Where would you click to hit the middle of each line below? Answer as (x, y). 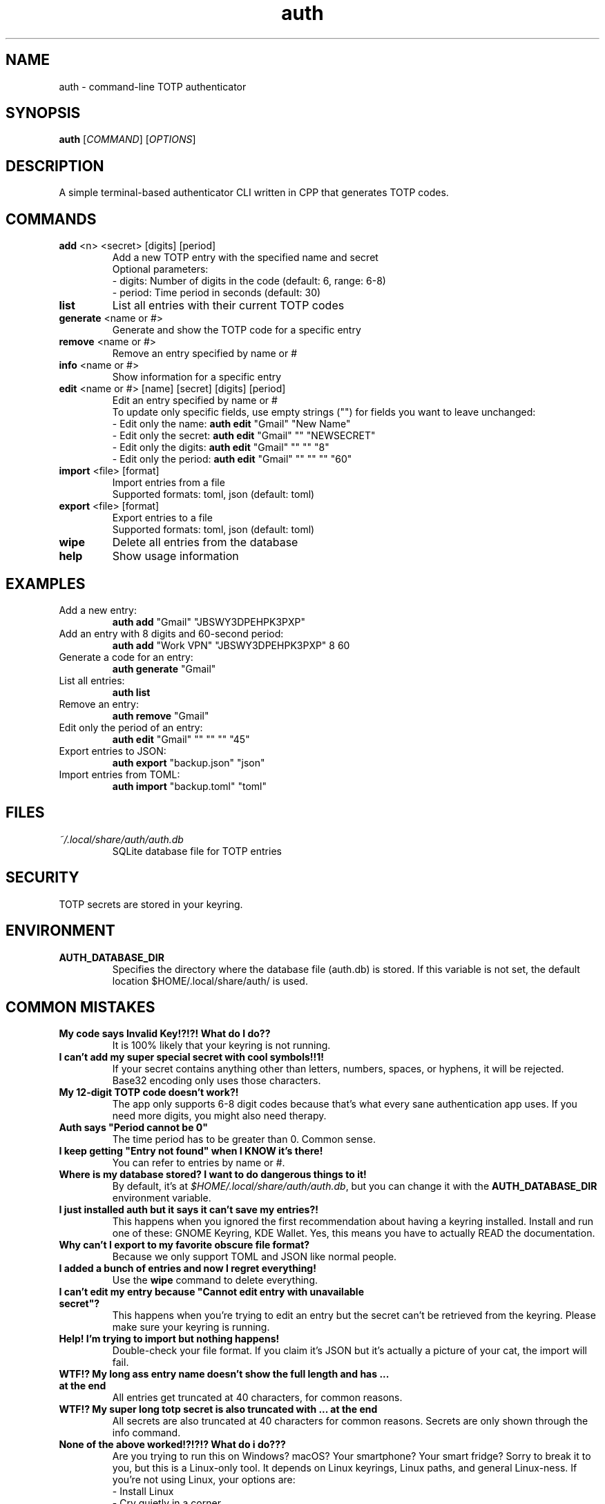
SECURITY (42, 878)
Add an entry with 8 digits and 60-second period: (171, 633)
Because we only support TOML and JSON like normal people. (255, 1257)
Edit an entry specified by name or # (195, 401)
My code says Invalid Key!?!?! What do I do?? (165, 1034)
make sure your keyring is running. (191, 1327)
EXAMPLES (46, 584)
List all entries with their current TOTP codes (228, 306)
